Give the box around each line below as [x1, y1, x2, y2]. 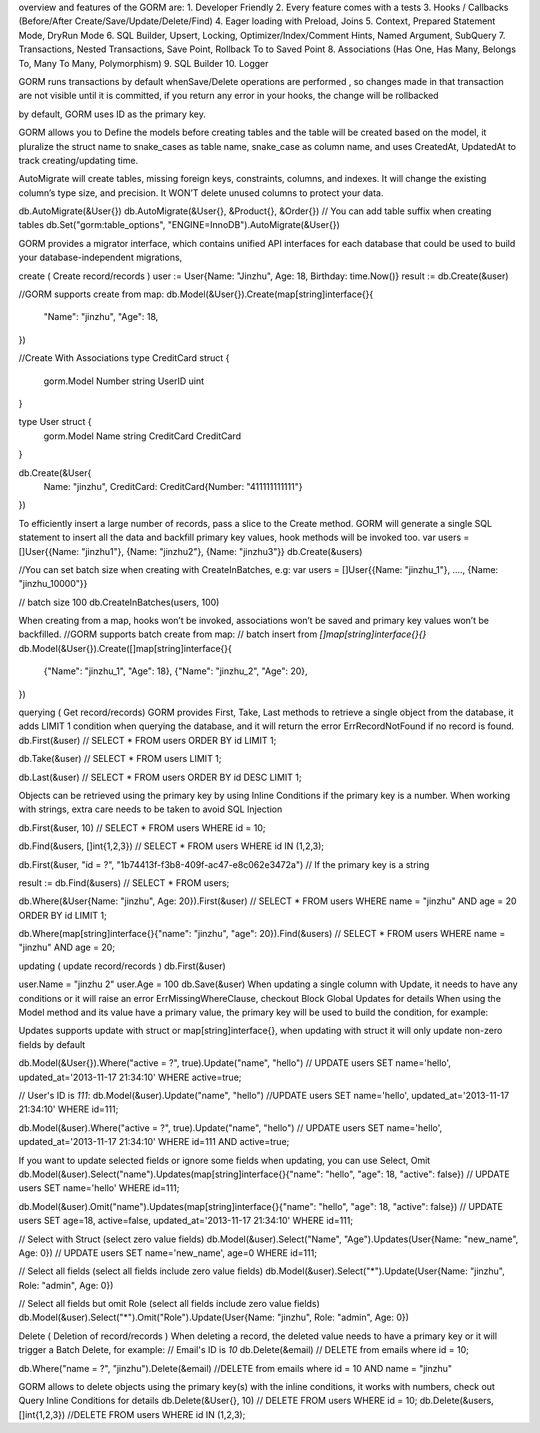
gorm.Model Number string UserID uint [43, 375, 205, 387]
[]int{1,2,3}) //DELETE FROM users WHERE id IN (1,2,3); [18, 1408, 246, 1420]
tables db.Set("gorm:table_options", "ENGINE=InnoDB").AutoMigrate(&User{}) [18, 219, 340, 231]
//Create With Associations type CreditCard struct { [18, 352, 230, 364]
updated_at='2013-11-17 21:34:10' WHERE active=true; [18, 1071, 242, 1083]
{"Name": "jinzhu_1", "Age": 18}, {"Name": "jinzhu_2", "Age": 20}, [43, 665, 309, 677]
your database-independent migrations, [18, 251, 183, 264]
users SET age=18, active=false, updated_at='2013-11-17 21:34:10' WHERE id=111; [18, 1215, 354, 1227]
